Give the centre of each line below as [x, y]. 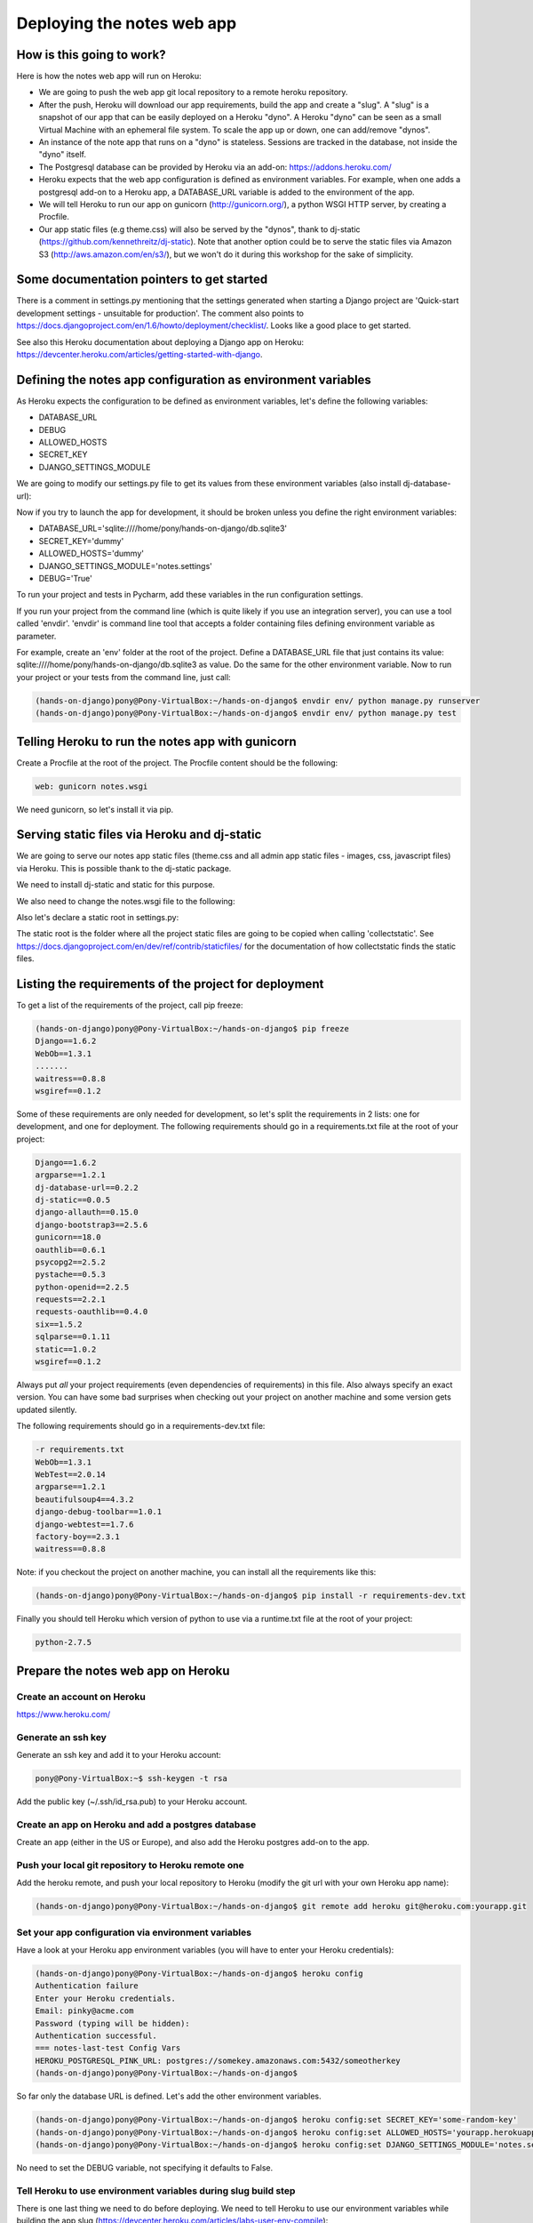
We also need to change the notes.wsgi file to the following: [126, 901]
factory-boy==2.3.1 [77, 1537]
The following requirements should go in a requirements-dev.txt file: [141, 1426]
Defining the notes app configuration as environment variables [194, 379]
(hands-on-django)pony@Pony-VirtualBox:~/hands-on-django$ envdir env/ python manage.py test [246, 713]
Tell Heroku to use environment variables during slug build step [156, 2190]
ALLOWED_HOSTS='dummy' [91, 554]
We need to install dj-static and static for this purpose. [115, 885]
